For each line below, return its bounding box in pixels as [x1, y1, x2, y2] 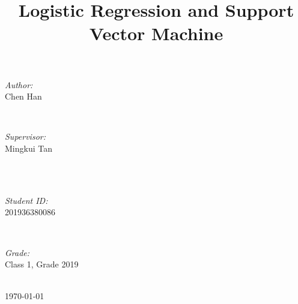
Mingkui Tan [5, 142, 52, 154]
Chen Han [5, 90, 42, 103]
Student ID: [5, 194, 48, 206]
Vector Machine [89, 21, 223, 46]
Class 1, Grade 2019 [5, 258, 79, 270]
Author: [5, 78, 33, 91]
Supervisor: [5, 130, 46, 143]
